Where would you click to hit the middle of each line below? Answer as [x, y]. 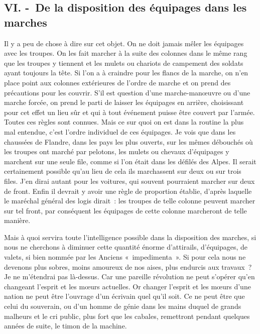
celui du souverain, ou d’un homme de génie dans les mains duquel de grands [123, 306]
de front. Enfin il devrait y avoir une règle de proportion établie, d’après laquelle [128, 191]
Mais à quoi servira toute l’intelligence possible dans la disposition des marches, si [130, 237]
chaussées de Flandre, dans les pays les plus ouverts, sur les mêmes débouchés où [128, 141]
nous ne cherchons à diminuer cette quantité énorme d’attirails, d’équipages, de [126, 247]
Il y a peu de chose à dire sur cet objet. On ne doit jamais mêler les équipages [124, 43]
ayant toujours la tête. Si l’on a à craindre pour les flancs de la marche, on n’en [126, 73]
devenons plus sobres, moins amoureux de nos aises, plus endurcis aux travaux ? [128, 266]
